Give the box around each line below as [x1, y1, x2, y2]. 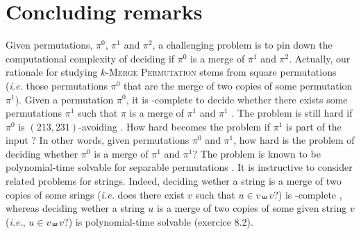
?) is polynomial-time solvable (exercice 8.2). [64, 214, 253, 228]
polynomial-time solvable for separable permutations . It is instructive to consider [6, 160, 353, 174]
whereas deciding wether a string [6, 201, 145, 215]
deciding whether [6, 146, 78, 160]
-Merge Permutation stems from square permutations [106, 65, 337, 79]
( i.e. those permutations [6, 78, 108, 92]
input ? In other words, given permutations [6, 133, 190, 147]
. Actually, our [289, 51, 351, 65]
